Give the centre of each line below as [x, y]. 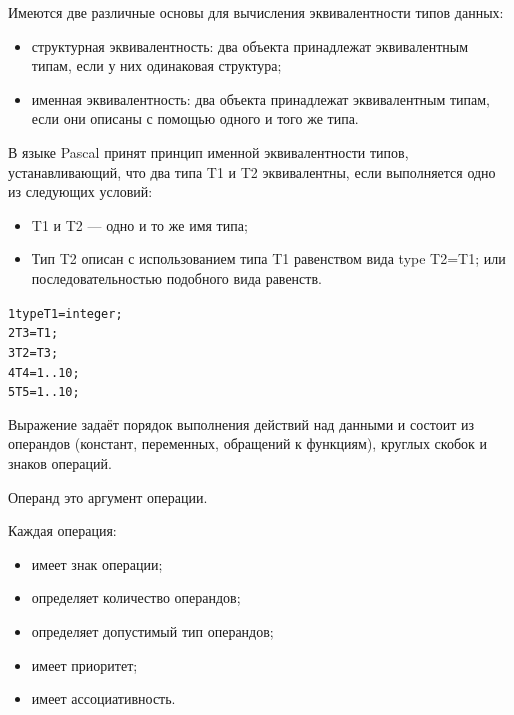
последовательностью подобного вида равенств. [176, 277]
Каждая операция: [62, 530]
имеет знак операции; [97, 563]
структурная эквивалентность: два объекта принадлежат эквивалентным [250, 45]
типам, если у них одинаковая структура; [156, 65]
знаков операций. [60, 463]
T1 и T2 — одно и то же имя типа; [139, 224]
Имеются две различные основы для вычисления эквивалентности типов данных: [256, 12]
